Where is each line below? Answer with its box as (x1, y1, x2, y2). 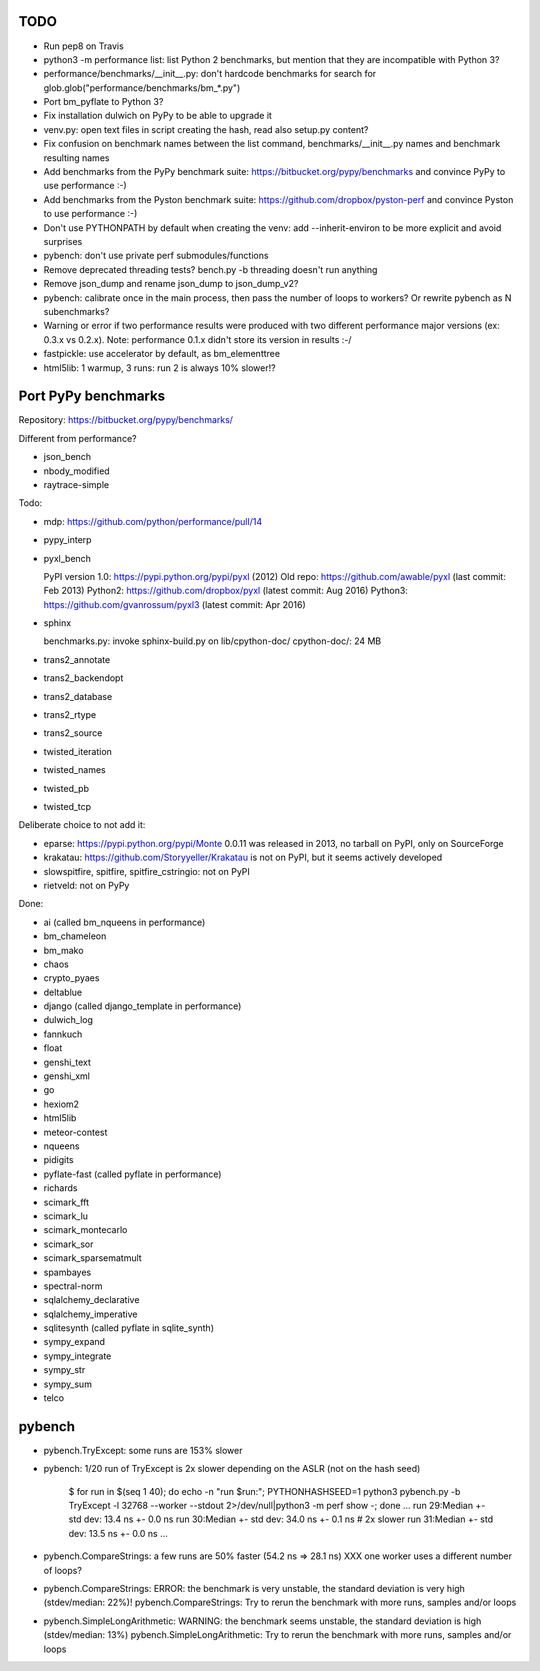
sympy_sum (43, 1378, 92, 1390)
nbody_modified (43, 465, 110, 477)
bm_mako (43, 944, 84, 956)
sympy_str (43, 1364, 86, 1376)
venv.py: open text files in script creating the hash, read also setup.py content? (43, 123, 369, 135)
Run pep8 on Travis (43, 40, 124, 52)
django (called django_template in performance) (43, 1000, 242, 1012)
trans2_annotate (43, 653, 111, 665)
